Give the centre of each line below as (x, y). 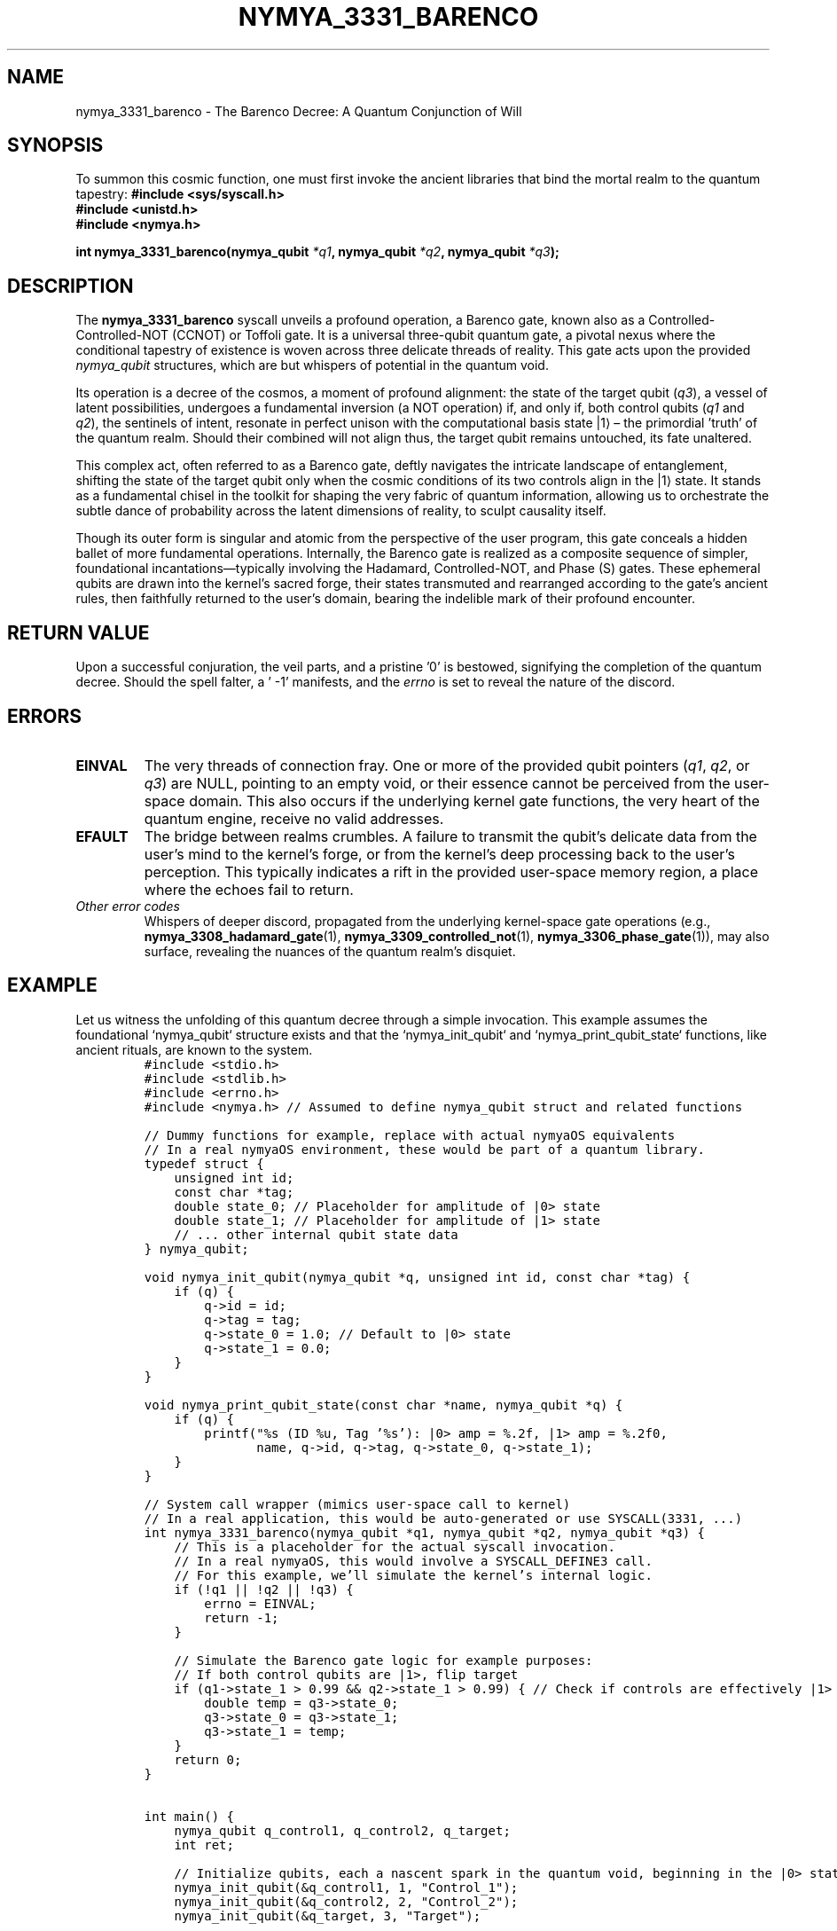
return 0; (208, 1759)
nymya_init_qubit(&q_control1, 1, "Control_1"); (346, 1887)
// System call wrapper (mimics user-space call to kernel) (357, 1504)
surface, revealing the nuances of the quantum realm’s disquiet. (330, 951)
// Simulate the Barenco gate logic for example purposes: (383, 1660)
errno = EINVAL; (260, 1603)
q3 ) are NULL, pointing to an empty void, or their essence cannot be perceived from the (437, 783)
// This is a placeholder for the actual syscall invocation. (395, 1546)
